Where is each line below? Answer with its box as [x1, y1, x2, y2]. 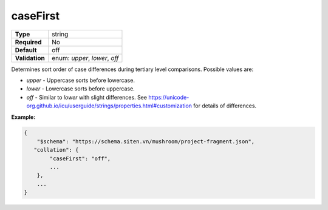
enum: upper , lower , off [52, 53, 119, 62]
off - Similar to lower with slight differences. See [26, 93, 147, 101]
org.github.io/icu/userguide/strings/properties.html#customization [26, 102, 193, 109]
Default [15, 46, 37, 54]
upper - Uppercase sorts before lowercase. [26, 76, 135, 84]
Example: [11, 113, 36, 121]
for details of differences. [193, 102, 257, 109]
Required [15, 38, 42, 46]
